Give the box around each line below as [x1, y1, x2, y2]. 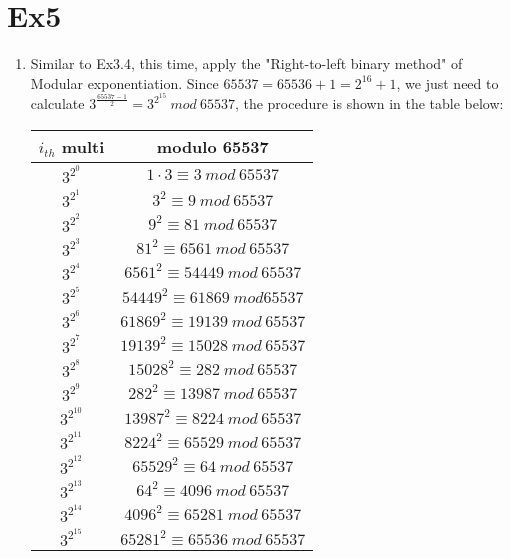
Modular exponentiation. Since [30, 72, 219, 93]
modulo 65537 [156, 134, 269, 158]
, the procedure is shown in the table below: [234, 93, 504, 114]
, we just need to [396, 72, 499, 93]
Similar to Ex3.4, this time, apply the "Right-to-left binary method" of [30, 53, 463, 74]
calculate [30, 93, 85, 114]
